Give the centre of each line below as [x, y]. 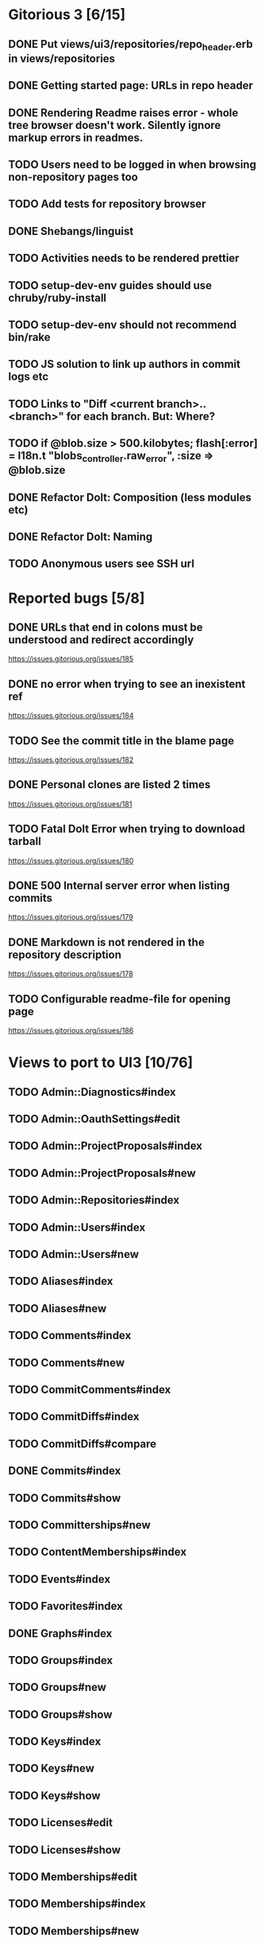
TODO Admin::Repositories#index [94, 1200]
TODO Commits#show [65, 1498]
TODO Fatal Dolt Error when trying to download [127, 829]
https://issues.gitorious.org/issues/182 [71, 760]
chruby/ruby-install [58, 297]
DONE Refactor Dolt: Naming [81, 537]
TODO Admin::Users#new [73, 1254]
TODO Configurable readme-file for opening [119, 999]
